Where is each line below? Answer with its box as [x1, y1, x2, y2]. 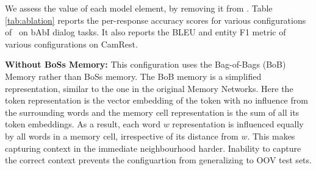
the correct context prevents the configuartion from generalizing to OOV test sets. [5, 154, 312, 166]
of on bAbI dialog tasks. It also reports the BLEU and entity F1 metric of [5, 26, 286, 38]
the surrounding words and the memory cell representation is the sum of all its [5, 105, 300, 118]
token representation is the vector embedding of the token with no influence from [5, 94, 308, 107]
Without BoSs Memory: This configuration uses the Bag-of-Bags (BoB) [5, 58, 286, 71]
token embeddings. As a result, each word [5, 118, 161, 130]
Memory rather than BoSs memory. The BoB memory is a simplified [5, 69, 262, 82]
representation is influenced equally [172, 118, 304, 130]
